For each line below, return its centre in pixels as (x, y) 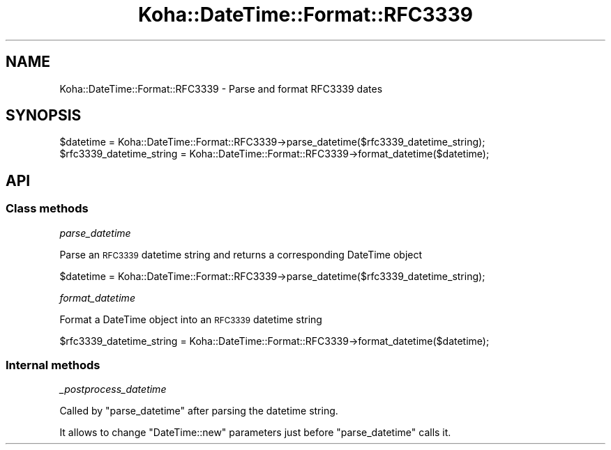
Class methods (47, 209)
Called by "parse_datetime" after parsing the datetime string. (199, 411)
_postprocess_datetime (113, 389)
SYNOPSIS (44, 116)
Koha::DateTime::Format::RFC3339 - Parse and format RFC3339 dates (221, 88)
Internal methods (53, 365)
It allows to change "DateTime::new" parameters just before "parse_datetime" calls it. (255, 433)
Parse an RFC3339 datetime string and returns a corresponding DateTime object (241, 254)
